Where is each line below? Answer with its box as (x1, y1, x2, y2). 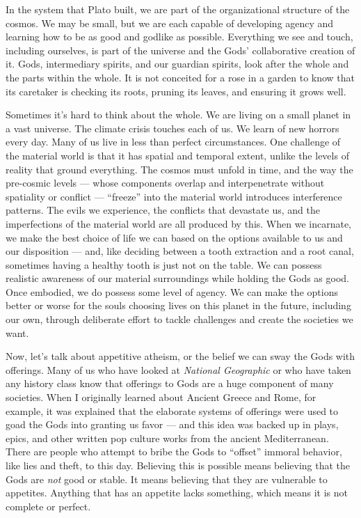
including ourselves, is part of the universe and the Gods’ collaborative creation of (6, 42, 355, 57)
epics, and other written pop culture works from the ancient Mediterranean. (6, 430, 329, 445)
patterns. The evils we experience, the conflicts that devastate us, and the (6, 203, 320, 217)
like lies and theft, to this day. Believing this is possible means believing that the (6, 458, 351, 472)
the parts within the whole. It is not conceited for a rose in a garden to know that (6, 70, 355, 84)
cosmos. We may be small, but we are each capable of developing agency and (6, 15, 334, 30)
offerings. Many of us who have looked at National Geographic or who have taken (6, 362, 351, 377)
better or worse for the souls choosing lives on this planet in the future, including (6, 298, 351, 313)
